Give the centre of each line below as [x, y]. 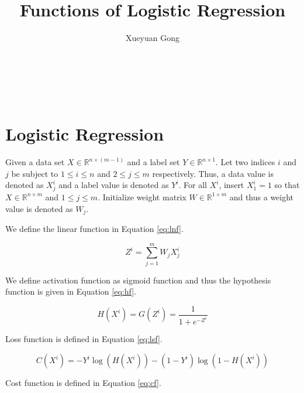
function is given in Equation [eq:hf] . [71, 291]
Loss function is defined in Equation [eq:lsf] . [84, 339]
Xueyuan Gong [153, 38]
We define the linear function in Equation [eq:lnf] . [94, 228]
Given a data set [35, 162]
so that [287, 185]
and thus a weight [262, 196]
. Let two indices [245, 162]
